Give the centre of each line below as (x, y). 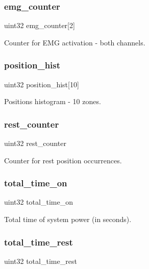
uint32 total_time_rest (41, 261)
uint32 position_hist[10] (42, 84)
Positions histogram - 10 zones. (53, 101)
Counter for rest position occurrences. (63, 160)
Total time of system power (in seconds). (68, 219)
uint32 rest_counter (35, 143)
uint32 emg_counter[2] (40, 25)
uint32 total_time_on (39, 202)
